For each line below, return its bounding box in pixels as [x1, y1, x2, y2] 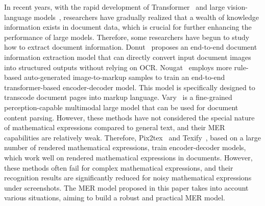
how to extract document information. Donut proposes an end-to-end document [4, 42, 257, 52]
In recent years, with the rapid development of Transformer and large [4, 2, 225, 12]
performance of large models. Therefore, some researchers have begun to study [4, 31, 250, 42]
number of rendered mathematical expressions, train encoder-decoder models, [4, 142, 246, 153]
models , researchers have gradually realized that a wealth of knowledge [34, 11, 259, 22]
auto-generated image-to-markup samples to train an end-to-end [23, 72, 225, 83]
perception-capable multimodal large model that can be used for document [4, 101, 238, 112]
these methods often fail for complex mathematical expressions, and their [4, 162, 233, 173]
